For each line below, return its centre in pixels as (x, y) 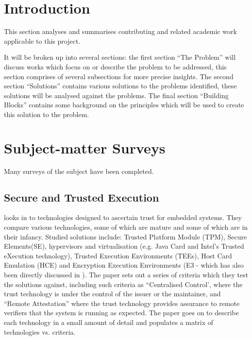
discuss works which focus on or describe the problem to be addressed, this (115, 66)
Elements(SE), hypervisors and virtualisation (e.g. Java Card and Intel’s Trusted (124, 246)
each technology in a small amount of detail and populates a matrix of (109, 322)
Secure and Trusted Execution (82, 197)
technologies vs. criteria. (40, 331)
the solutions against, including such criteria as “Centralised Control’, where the (123, 284)
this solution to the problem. (47, 114)
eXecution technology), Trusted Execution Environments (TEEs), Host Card (118, 255)
